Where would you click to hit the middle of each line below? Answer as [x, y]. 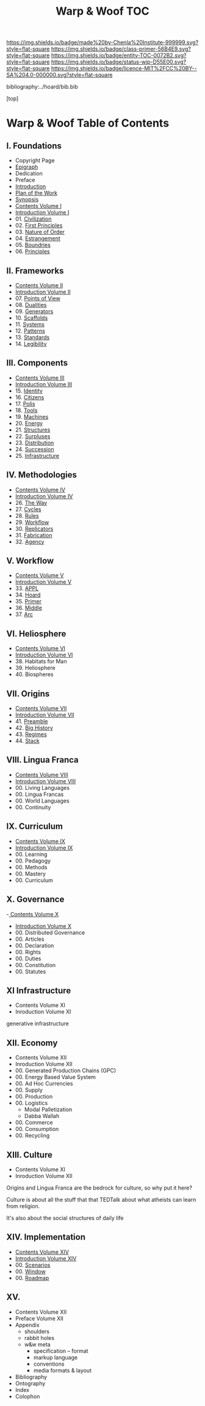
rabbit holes [39, 1338]
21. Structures [33, 430]
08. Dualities [31, 305]
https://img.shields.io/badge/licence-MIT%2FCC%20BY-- [124, 68]
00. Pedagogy [33, 861]
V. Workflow [30, 561]
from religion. [23, 1206]
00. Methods [31, 867]
